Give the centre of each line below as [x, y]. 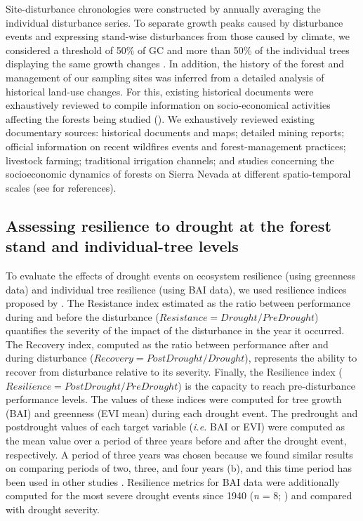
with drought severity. [53, 509]
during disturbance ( [50, 358]
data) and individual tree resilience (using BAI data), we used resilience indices [176, 289]
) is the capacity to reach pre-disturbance [266, 385]
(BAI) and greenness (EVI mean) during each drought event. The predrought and [182, 413]
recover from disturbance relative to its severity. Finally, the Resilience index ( [174, 372]
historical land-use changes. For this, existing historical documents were [160, 91]
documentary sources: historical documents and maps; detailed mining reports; [175, 132]
